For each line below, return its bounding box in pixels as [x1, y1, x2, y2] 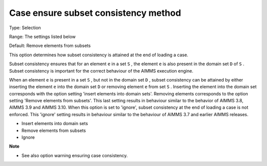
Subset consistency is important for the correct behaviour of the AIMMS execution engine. [9, 68, 194, 74]
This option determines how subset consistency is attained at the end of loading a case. [9, 52, 188, 58]
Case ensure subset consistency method [9, 7, 181, 18]
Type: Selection [9, 25, 42, 31]
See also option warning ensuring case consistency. [21, 152, 128, 158]
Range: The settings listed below [9, 34, 76, 40]
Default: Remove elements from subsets [9, 42, 91, 49]
